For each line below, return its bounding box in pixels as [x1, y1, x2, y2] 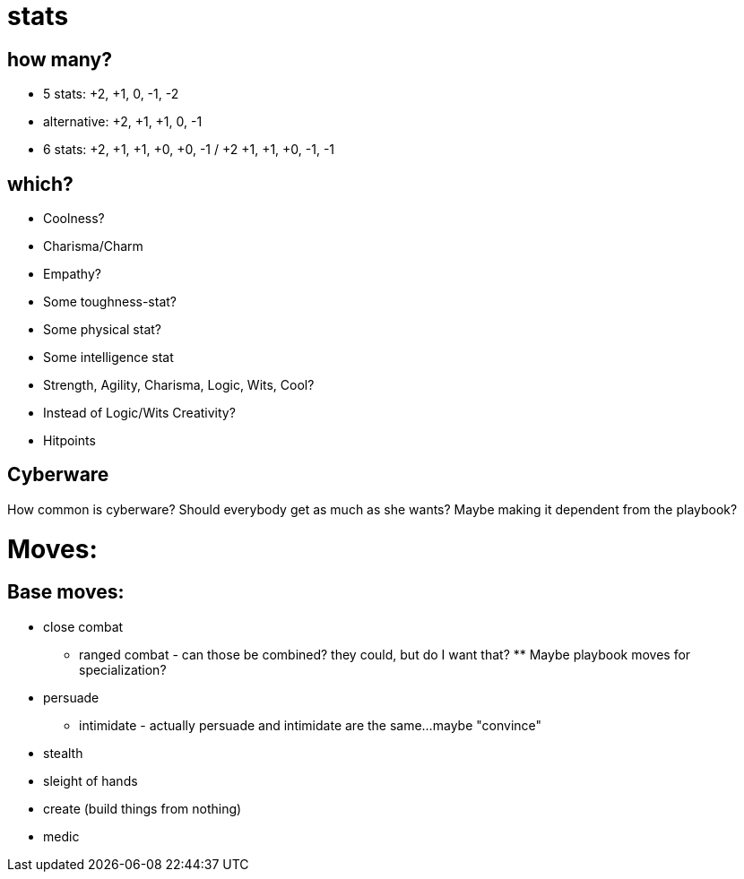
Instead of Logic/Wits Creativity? [43, 405, 236, 421]
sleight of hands [43, 772, 138, 789]
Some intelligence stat [43, 349, 174, 366]
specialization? [79, 661, 167, 677]
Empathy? [43, 266, 101, 282]
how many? [7, 47, 112, 71]
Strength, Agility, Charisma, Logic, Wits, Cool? [43, 377, 315, 393]
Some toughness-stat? [43, 294, 177, 310]
